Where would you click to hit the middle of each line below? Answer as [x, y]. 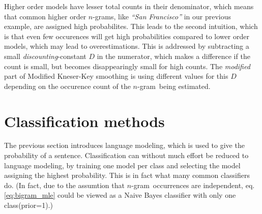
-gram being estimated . [174, 86]
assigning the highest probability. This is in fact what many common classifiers [127, 175]
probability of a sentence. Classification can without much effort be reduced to [126, 155]
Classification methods [84, 121]
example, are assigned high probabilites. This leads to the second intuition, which [131, 26]
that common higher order [45, 16]
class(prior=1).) [28, 205]
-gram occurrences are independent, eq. [193, 185]
